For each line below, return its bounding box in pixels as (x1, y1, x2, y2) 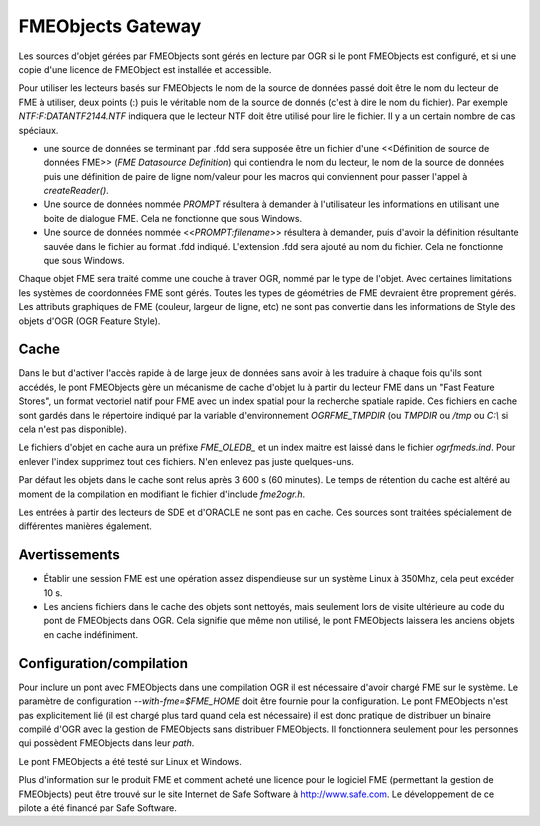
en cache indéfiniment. (43, 628, 139, 640)
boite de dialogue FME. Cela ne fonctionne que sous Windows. (43, 212, 303, 224)
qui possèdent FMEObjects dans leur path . (18, 737, 195, 749)
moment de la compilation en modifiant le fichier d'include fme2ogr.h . (18, 488, 306, 500)
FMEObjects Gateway (18, 15, 202, 37)
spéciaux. (18, 124, 59, 136)
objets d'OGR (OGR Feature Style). (18, 315, 161, 327)
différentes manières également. (18, 520, 152, 532)
